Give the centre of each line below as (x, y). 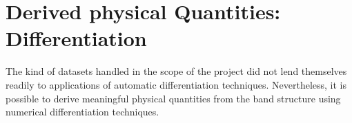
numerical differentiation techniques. (82, 112)
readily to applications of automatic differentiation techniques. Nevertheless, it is (176, 84)
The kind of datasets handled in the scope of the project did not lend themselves (176, 71)
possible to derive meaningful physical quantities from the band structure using (173, 98)
